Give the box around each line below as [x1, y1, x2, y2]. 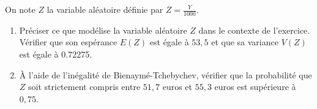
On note [5, 3, 35, 15]
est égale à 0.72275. [19, 48, 92, 61]
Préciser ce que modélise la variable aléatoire [19, 23, 187, 36]
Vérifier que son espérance [19, 36, 117, 48]
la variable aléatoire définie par [47, 3, 163, 15]
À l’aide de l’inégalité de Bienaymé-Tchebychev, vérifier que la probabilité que [19, 68, 312, 81]
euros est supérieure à [214, 80, 296, 93]
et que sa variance [211, 36, 278, 48]
